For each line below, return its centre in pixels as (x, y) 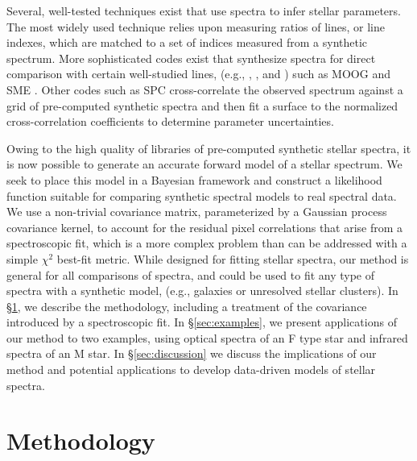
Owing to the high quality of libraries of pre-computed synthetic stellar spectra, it (209, 148)
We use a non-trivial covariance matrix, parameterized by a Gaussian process (197, 212)
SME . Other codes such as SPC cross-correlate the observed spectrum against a (205, 89)
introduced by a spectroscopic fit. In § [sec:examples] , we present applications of (202, 322)
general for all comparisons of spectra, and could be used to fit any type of (191, 274)
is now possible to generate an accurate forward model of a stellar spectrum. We (204, 164)
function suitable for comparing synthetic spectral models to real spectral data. (202, 195)
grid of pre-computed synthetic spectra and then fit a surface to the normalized (202, 105)
